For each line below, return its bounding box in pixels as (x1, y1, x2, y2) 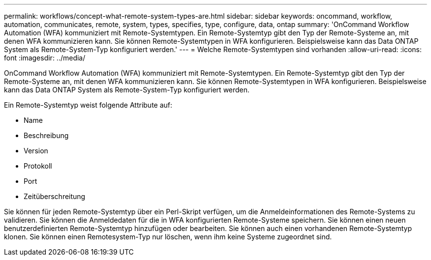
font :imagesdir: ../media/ (4, 54, 86, 62)
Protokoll (24, 162, 52, 170)
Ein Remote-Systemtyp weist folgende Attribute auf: (4, 101, 173, 109)
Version (24, 146, 48, 155)
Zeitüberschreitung (24, 192, 86, 201)
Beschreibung (24, 131, 69, 140)
